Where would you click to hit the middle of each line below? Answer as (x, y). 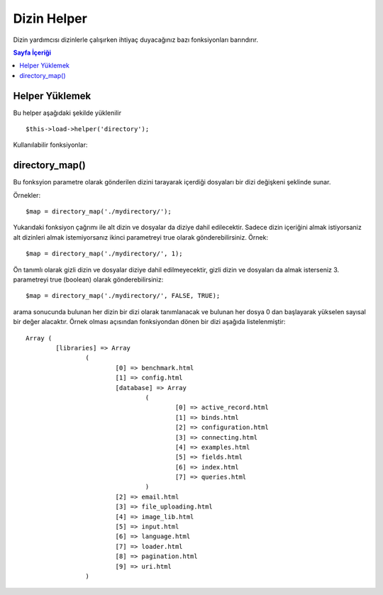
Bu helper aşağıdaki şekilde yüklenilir (67, 113)
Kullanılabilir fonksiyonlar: (50, 145)
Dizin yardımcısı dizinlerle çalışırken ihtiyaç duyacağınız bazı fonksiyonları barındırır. (136, 40)
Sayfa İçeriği (32, 52)
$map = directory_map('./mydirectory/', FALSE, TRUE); (123, 296)
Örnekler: (27, 195)
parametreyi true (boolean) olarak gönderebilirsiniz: (88, 279)
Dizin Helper (50, 18)
